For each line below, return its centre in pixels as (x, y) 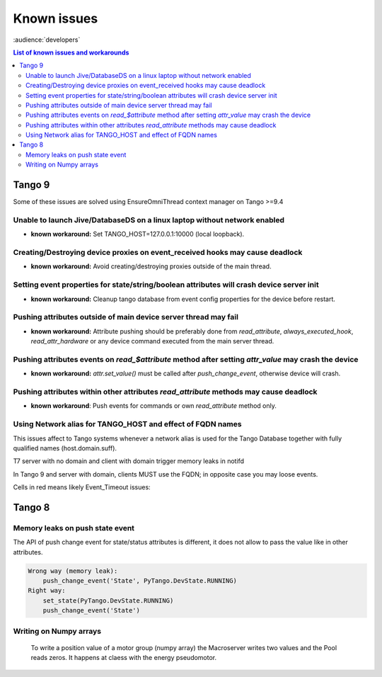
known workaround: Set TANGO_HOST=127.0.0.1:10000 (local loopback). (138, 234)
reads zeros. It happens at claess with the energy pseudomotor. (124, 658)
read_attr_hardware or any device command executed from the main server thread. (152, 341)
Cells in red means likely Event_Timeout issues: (82, 487)
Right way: (47, 591)
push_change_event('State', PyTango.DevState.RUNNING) (140, 581)
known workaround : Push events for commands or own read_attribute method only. (154, 406)
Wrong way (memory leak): (73, 571)
